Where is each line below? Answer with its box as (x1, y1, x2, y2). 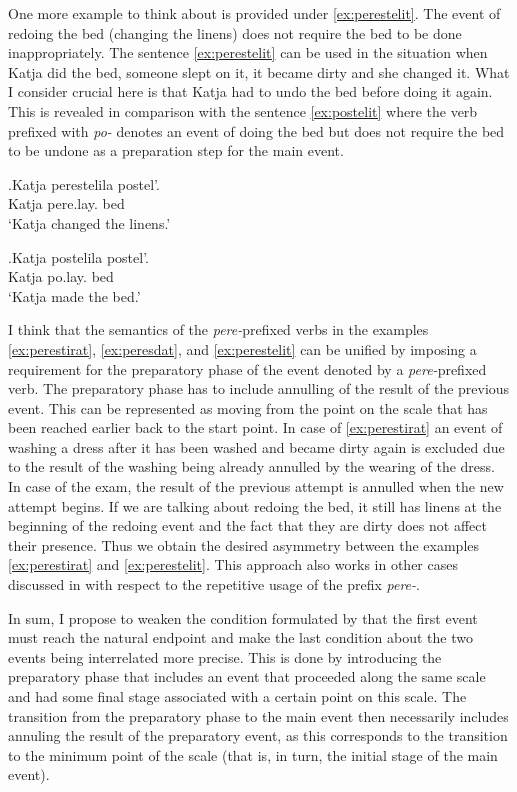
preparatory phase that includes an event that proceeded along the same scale (8, 666, 486, 687)
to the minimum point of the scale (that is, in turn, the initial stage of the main (8, 744, 498, 765)
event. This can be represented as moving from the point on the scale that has (8, 397, 488, 418)
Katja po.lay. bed (8, 266, 114, 287)
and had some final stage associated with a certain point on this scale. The (8, 686, 467, 706)
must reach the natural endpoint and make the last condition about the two (8, 627, 473, 648)
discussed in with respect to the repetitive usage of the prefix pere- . (8, 574, 420, 595)
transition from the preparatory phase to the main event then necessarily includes (8, 705, 509, 726)
